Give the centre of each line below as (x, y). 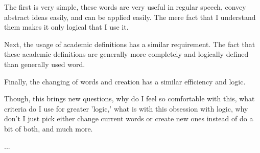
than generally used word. (45, 64)
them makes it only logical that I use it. (66, 27)
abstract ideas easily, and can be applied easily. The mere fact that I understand (130, 17)
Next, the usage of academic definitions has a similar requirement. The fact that (130, 44)
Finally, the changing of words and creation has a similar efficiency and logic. (125, 81)
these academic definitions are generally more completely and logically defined (126, 54)
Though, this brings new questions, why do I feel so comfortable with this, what (129, 99)
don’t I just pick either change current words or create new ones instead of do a (129, 118)
